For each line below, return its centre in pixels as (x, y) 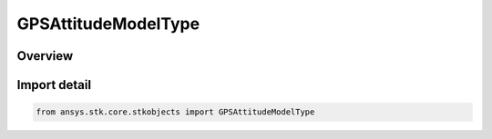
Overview (45, 56)
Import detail (54, 85)
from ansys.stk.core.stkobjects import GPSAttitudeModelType (175, 112)
